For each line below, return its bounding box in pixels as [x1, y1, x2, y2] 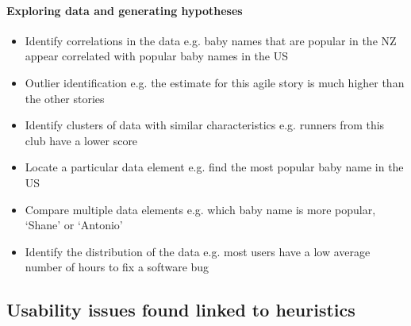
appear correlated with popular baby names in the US [25, 48, 289, 64]
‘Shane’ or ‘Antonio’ [25, 217, 123, 233]
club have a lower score [25, 132, 138, 148]
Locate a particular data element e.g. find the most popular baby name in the [25, 159, 404, 175]
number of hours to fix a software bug [25, 259, 209, 275]
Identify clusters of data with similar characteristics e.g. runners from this [25, 117, 385, 133]
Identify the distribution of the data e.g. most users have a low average [25, 243, 371, 259]
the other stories [25, 90, 105, 106]
